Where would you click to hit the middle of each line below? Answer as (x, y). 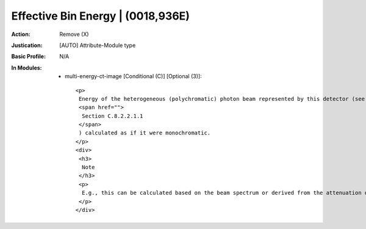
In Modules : (27, 68)
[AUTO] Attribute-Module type (98, 45)
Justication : (27, 45)
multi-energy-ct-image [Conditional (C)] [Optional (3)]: (133, 76)
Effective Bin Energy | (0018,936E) (101, 16)
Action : (21, 34)
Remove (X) (74, 34)
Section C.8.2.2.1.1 (112, 116)
